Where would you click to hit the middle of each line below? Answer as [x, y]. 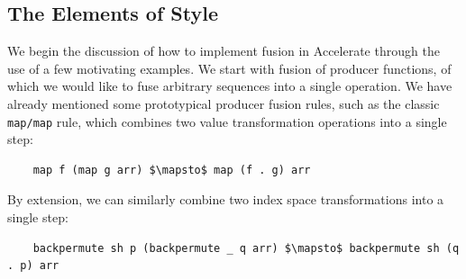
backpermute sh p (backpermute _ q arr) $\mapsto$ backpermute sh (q [246, 248]
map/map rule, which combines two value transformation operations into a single [227, 121]
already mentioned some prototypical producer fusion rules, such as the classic [224, 103]
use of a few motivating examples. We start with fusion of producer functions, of [229, 68]
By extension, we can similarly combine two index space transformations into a [226, 199]
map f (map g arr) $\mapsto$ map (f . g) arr [172, 170]
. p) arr [33, 266]
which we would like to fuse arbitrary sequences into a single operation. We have [230, 86]
